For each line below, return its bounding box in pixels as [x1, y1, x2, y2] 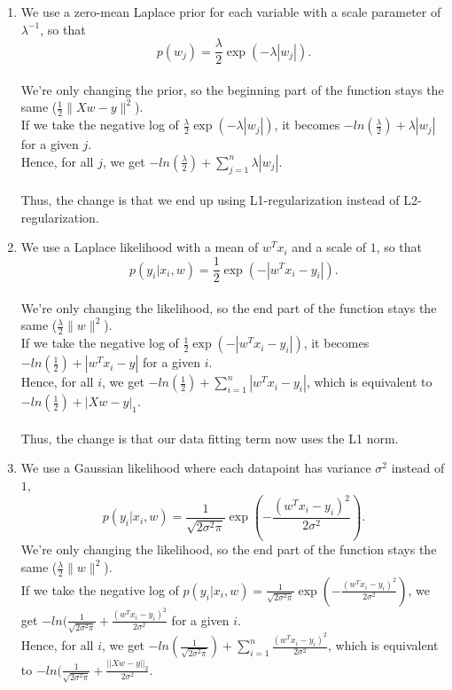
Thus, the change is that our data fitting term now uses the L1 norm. [20, 428, 399, 447]
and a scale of [292, 238, 366, 256]
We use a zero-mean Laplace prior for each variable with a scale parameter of [20, 3, 441, 20]
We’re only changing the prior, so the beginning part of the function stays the [20, 80, 444, 98]
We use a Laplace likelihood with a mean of [20, 238, 259, 256]
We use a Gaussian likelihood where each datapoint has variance [20, 459, 371, 477]
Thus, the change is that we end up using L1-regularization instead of [20, 191, 400, 209]
